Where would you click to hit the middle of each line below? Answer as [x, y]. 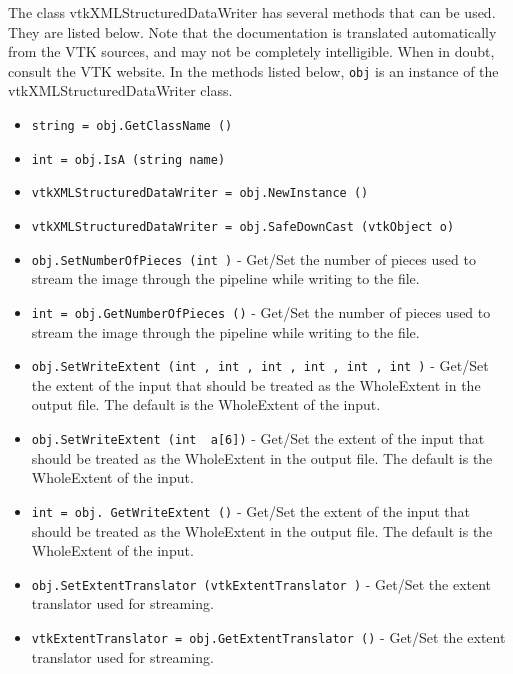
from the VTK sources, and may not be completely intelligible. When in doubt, [251, 51]
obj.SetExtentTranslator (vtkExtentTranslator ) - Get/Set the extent [261, 583]
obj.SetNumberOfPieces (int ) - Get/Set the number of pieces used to [253, 258]
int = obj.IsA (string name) [128, 159]
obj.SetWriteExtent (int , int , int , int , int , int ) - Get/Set [260, 365]
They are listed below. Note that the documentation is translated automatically [252, 31]
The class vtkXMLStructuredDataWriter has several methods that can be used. [252, 12]
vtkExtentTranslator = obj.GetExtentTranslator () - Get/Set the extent [268, 636]
